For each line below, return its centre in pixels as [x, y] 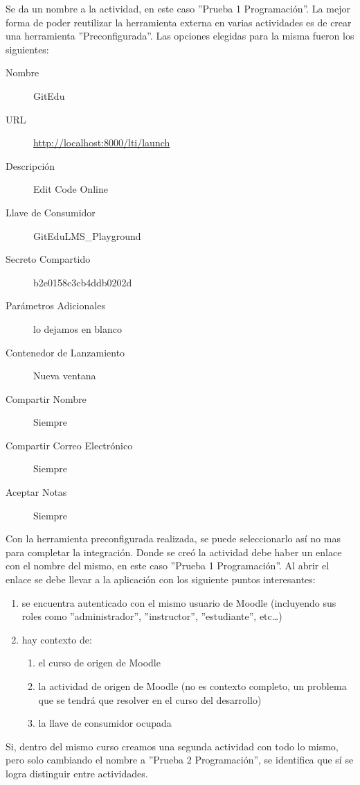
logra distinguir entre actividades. [77, 773]
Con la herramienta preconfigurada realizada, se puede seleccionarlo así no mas [173, 538]
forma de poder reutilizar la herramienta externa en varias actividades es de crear [179, 22]
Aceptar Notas [36, 492]
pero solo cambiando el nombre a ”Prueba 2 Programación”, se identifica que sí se [180, 760]
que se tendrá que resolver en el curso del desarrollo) [150, 699]
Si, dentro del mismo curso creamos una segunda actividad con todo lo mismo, [172, 746]
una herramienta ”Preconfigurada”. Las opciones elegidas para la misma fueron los [180, 36]
